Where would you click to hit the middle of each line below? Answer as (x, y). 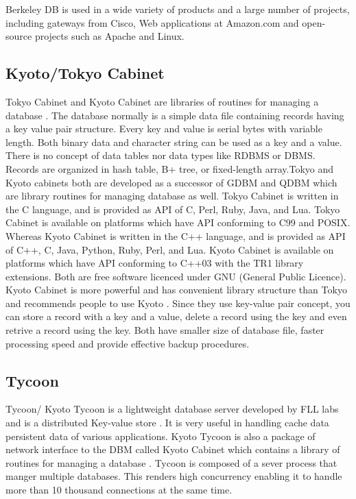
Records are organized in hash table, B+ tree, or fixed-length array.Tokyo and (169, 168)
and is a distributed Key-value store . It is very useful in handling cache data (167, 423)
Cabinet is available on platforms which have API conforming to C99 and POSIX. (178, 222)
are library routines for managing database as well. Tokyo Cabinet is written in (172, 196)
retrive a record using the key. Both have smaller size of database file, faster (165, 330)
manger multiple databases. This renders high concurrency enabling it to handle (174, 476)
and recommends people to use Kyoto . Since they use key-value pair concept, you (178, 303)
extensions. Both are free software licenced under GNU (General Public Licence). (176, 276)
